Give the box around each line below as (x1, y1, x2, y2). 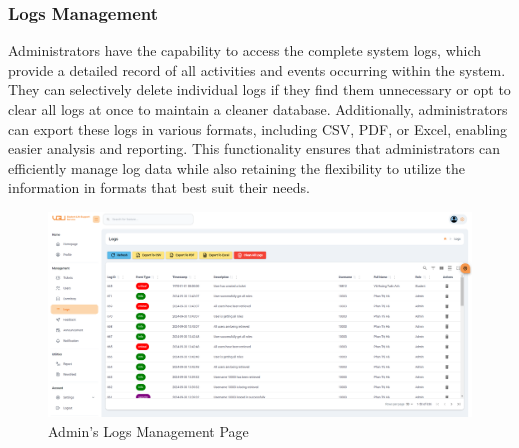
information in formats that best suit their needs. (8, 177, 310, 198)
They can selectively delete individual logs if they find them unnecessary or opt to (8, 79, 511, 100)
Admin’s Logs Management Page (48, 420, 249, 441)
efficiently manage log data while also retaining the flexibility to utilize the (8, 157, 466, 178)
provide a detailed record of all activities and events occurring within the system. (8, 59, 506, 80)
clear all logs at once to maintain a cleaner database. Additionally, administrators (8, 99, 508, 119)
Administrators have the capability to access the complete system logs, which (8, 40, 482, 61)
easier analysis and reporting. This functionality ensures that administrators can (8, 138, 501, 159)
